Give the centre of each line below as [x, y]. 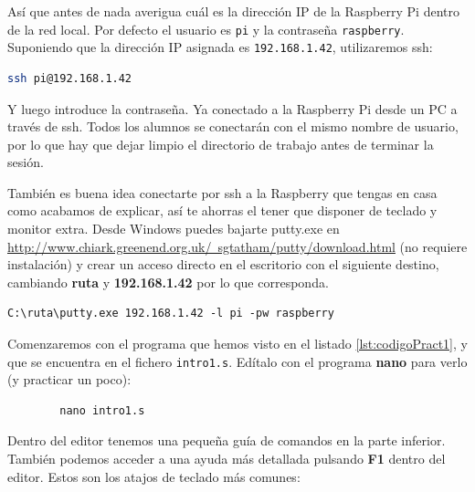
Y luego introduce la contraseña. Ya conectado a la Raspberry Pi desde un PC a [232, 108]
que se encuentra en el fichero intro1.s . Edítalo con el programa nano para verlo [237, 361]
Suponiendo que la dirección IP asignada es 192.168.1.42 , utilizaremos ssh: [220, 47]
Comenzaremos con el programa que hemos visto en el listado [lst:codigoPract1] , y [237, 344]
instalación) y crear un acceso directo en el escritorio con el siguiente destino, [223, 264]
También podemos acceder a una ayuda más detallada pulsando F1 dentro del [227, 459]
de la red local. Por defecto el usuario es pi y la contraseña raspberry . [206, 29]
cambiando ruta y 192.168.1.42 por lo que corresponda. [168, 282]
